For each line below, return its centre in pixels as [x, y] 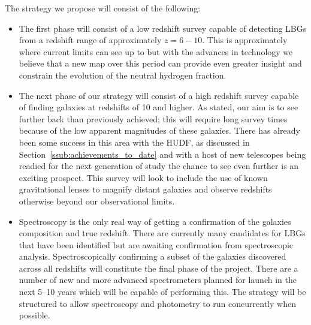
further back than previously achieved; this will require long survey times [153, 118]
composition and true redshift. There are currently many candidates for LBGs [162, 233]
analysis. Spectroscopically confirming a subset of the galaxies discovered [153, 256]
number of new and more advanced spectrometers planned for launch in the [158, 280]
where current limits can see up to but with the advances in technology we [156, 51]
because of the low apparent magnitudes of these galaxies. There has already [159, 130]
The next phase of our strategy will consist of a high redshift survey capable [159, 95]
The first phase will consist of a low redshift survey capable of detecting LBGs [163, 28]
